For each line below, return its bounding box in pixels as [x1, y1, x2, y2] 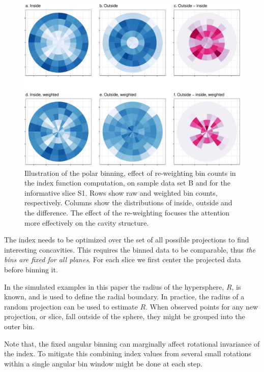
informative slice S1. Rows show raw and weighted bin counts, [24, 187, 218, 198]
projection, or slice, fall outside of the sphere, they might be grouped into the [4, 311, 245, 322]
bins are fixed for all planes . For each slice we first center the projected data [4, 254, 241, 265]
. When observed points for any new [145, 301, 258, 312]
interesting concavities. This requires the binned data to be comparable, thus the [4, 244, 256, 255]
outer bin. [4, 321, 35, 331]
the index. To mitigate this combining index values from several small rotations [4, 348, 251, 359]
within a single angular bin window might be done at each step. [4, 358, 202, 368]
